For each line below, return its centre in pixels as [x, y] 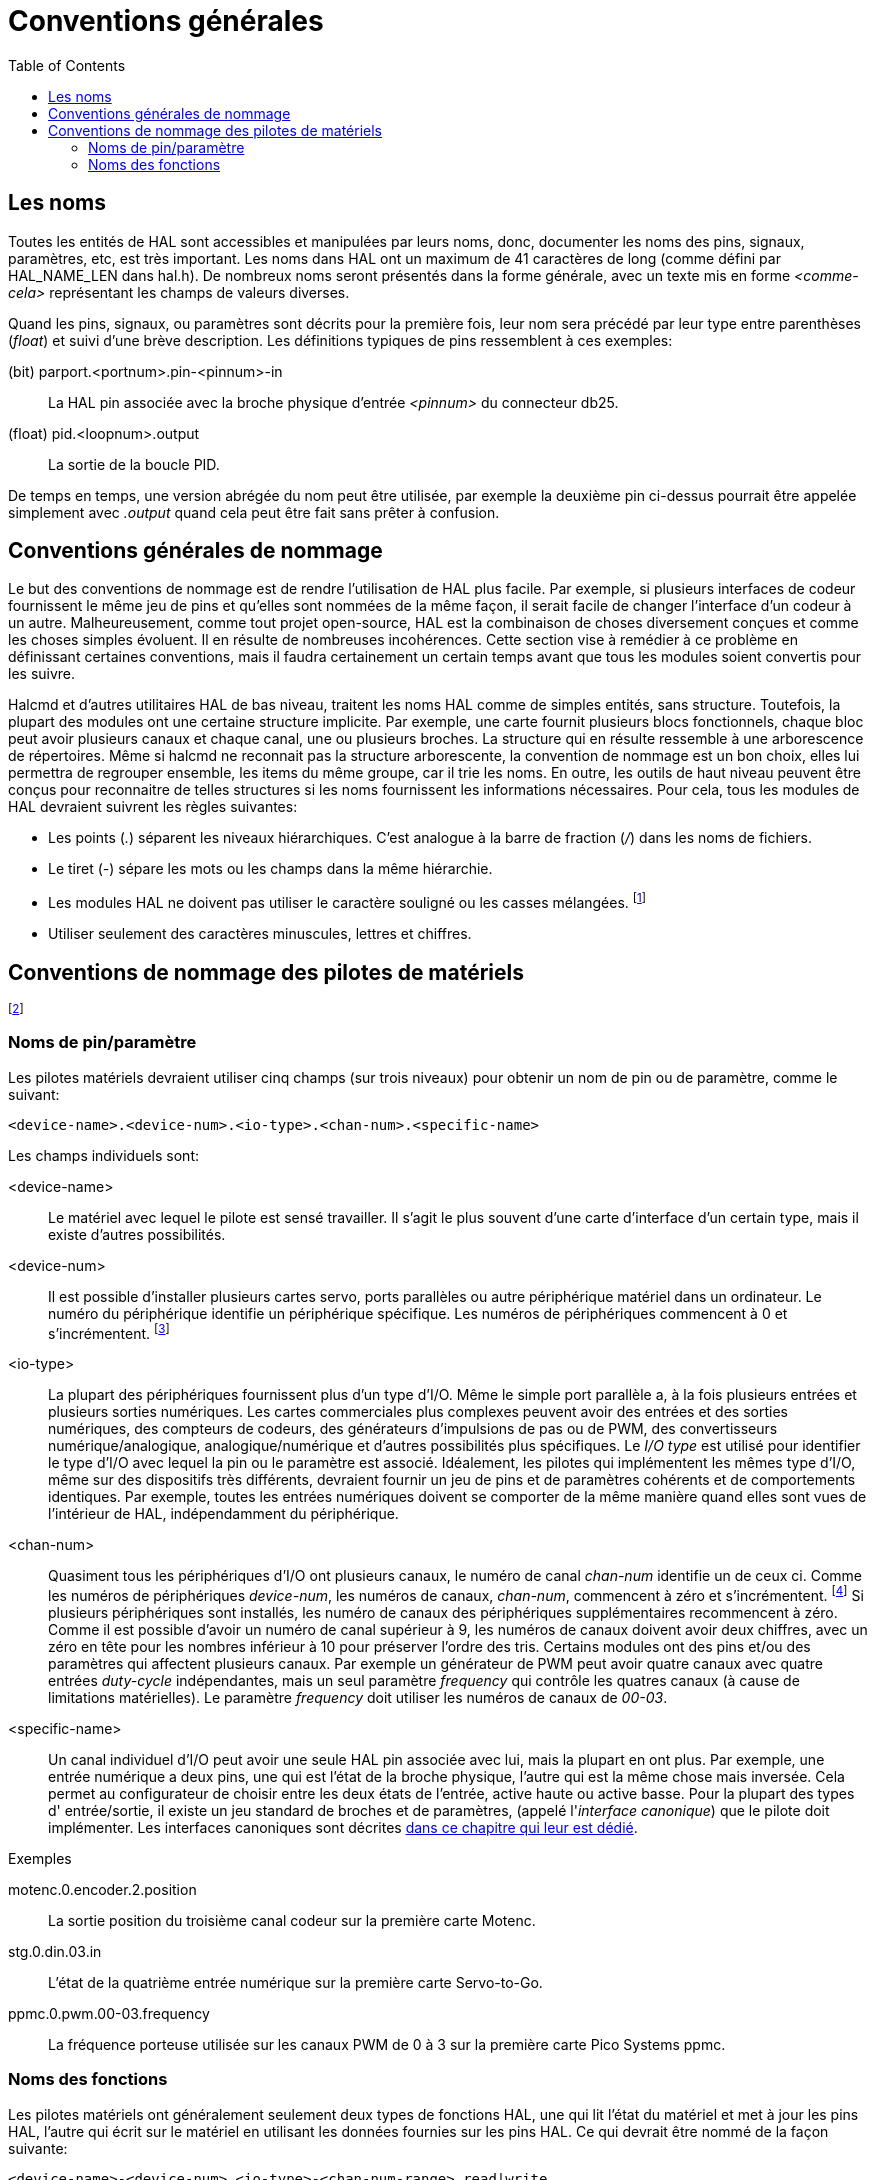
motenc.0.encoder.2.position [102, 1889]
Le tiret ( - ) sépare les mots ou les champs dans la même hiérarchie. [270, 869]
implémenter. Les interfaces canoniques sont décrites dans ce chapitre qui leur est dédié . [343, 1827]
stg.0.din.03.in [55, 1951]
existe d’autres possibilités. [137, 1234]
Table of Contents [67, 65]
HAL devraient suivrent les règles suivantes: [153, 807]
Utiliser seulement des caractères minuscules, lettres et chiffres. [260, 934]
